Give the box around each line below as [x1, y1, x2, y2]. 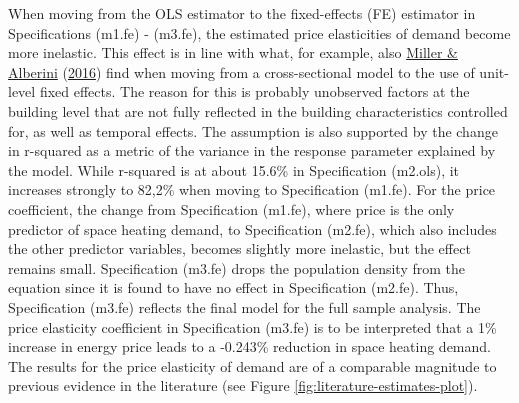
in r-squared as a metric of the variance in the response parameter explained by [8, 140, 496, 161]
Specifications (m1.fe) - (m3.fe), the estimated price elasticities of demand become [8, 22, 511, 43]
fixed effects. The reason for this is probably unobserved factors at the [39, 81, 470, 102]
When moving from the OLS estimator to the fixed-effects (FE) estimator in [8, 3, 476, 23]
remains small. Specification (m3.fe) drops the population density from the [8, 257, 466, 278]
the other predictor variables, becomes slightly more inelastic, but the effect [8, 238, 471, 259]
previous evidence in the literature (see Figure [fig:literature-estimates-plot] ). [8, 375, 478, 396]
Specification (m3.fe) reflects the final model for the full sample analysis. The [8, 296, 481, 317]
